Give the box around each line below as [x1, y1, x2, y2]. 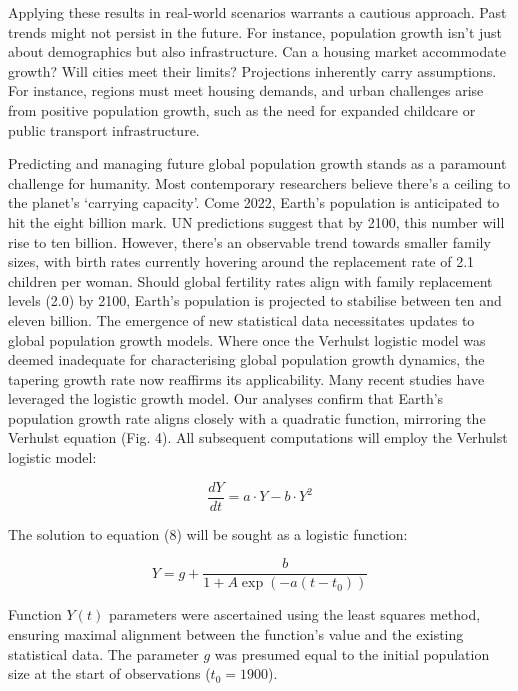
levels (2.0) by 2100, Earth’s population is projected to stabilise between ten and [8, 290, 502, 311]
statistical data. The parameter [8, 643, 199, 664]
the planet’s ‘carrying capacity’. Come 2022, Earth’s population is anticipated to [8, 192, 500, 213]
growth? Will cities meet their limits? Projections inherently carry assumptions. [8, 60, 497, 81]
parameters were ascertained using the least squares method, [108, 604, 481, 625]
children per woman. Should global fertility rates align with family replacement [8, 270, 493, 291]
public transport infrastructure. [8, 119, 200, 140]
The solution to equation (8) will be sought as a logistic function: [8, 523, 408, 544]
